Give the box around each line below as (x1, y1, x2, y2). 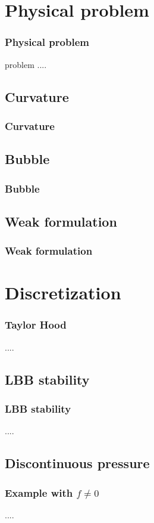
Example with (5, 485, 73, 500)
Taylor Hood (5, 317, 67, 332)
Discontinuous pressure (5, 454, 150, 472)
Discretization (5, 280, 121, 305)
